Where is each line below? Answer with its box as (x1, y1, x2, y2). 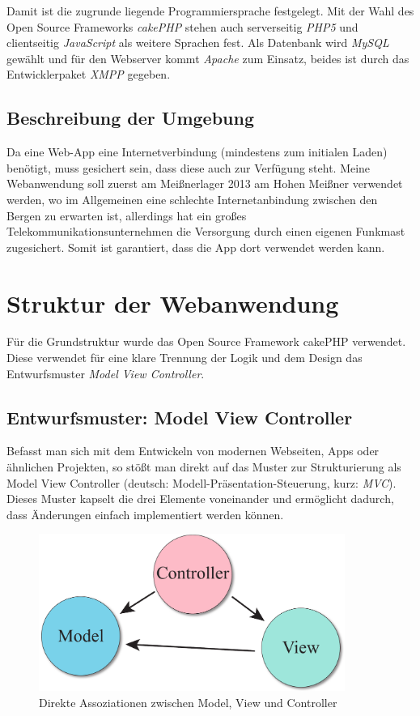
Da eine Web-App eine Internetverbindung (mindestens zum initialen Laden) (6, 143, 388, 160)
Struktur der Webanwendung (6, 286, 339, 319)
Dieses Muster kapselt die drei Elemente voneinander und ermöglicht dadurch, (6, 490, 394, 507)
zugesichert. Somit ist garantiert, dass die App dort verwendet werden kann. (6, 238, 385, 255)
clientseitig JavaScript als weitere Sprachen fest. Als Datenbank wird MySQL (6, 34, 389, 51)
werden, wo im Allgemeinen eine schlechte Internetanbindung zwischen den (6, 190, 378, 207)
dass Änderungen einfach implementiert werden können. (6, 505, 284, 522)
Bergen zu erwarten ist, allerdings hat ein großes (6, 207, 247, 224)
